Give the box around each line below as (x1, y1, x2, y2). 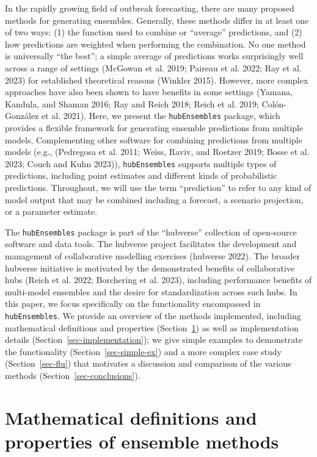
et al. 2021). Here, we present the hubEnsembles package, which (41, 109, 280, 122)
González (5, 109, 39, 122)
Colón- (261, 97, 287, 110)
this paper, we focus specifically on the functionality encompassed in (5, 297, 261, 310)
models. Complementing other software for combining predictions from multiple (5, 133, 302, 146)
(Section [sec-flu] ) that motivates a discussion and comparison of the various (5, 357, 291, 370)
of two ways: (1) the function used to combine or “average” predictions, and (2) (5, 26, 302, 38)
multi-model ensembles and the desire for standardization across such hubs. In (5, 285, 297, 298)
